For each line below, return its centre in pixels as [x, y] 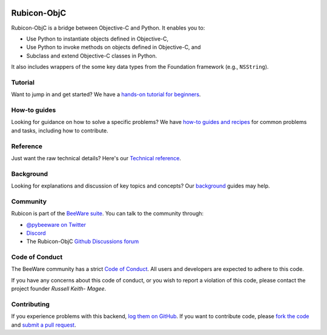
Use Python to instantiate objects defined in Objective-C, [97, 39]
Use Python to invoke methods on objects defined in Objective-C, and [114, 47]
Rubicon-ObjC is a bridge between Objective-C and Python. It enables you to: [108, 28]
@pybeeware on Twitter [56, 224]
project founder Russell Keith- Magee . [59, 289]
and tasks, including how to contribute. [60, 131]
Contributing [30, 304]
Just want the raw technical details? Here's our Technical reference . [96, 158]
